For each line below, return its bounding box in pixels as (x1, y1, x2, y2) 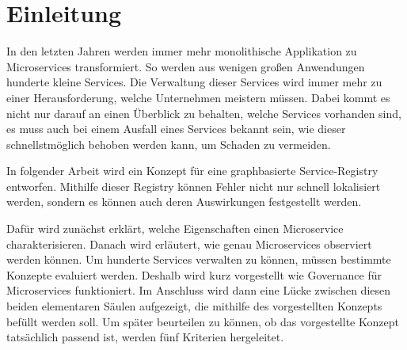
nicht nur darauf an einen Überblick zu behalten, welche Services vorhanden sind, (6, 105, 401, 121)
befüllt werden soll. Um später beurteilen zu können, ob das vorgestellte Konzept (6, 313, 399, 329)
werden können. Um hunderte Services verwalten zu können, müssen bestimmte (6, 251, 391, 268)
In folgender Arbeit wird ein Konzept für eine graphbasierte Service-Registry (6, 162, 378, 179)
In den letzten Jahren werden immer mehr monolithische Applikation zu (6, 43, 357, 59)
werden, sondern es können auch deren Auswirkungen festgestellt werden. (6, 193, 362, 210)
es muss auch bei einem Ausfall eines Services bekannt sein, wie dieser (6, 120, 346, 137)
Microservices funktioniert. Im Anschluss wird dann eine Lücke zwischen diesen (6, 282, 391, 299)
